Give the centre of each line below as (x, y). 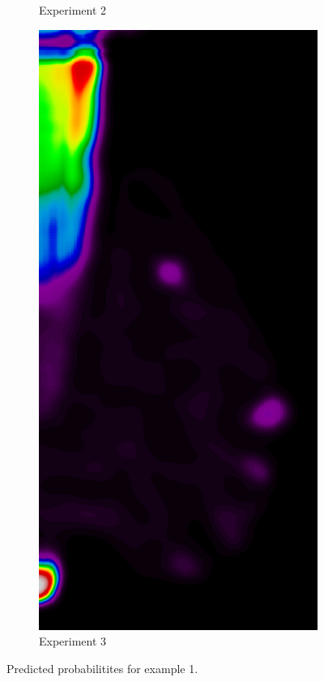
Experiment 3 (73, 641)
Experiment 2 (73, 10)
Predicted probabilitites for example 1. (102, 668)
